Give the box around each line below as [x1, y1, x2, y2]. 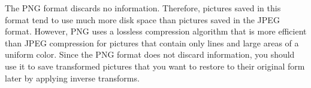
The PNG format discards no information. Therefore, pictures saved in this [5, 2, 281, 14]
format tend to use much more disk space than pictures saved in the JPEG [5, 13, 280, 26]
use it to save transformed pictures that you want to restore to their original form [5, 59, 305, 72]
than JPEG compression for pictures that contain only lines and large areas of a [5, 36, 299, 49]
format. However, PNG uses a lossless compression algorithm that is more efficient [5, 25, 307, 37]
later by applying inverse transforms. [5, 71, 140, 84]
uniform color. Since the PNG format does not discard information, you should [5, 48, 295, 61]
